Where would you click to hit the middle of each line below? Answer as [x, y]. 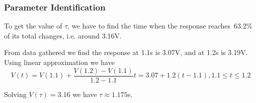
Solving [15, 94]
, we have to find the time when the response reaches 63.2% [160, 26]
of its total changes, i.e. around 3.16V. [63, 35]
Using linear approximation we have [59, 62]
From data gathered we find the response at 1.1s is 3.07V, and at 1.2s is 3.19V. [126, 52]
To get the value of [33, 26]
